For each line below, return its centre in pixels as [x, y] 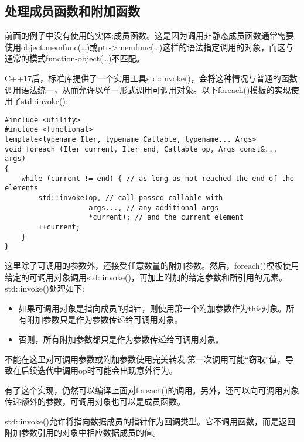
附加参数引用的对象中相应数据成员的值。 [83, 432]
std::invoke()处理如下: [45, 288]
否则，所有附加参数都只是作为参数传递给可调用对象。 [121, 339]
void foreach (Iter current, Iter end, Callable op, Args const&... [141, 149]
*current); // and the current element [166, 217]
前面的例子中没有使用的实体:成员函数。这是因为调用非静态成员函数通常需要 [149, 35]
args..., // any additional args [154, 208]
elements [22, 188]
